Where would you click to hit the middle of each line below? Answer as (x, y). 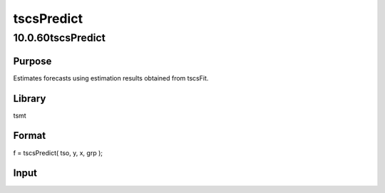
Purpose (32, 61)
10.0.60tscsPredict (60, 38)
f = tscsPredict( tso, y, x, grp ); (58, 152)
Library (30, 99)
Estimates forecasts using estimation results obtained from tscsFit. (111, 78)
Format (30, 136)
